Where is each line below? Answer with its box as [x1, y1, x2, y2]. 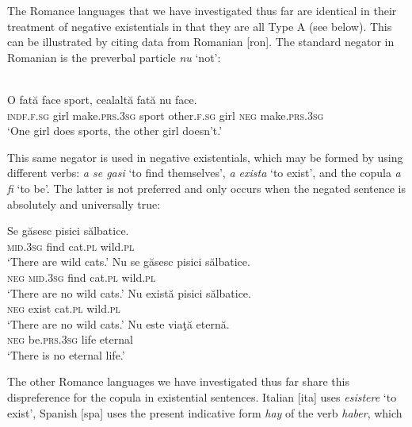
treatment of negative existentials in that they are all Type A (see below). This [7, 17, 392, 34]
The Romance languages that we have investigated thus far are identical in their [7, 2, 397, 18]
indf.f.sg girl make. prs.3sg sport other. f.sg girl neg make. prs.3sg [7, 106, 324, 123]
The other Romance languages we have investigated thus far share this [7, 373, 349, 390]
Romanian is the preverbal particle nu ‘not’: [7, 48, 221, 65]
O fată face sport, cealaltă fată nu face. [7, 90, 197, 107]
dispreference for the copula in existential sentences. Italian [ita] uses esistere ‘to [7, 389, 397, 406]
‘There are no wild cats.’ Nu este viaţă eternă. [7, 315, 230, 332]
